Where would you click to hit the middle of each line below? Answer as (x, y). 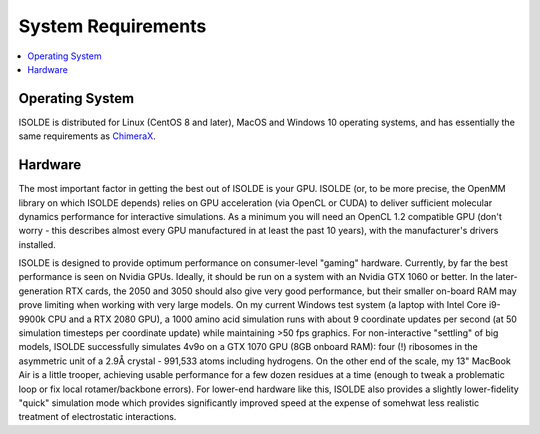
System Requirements (112, 26)
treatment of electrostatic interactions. (97, 417)
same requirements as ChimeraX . (87, 136)
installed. (37, 244)
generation (41, 291)
